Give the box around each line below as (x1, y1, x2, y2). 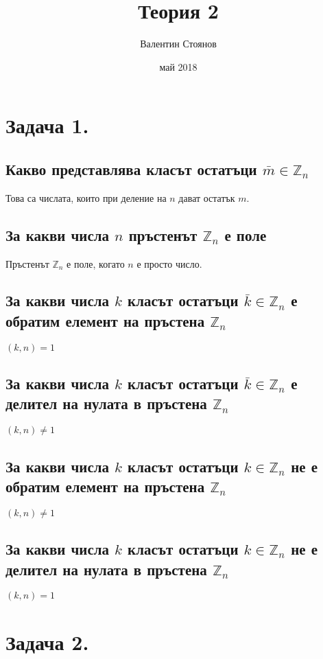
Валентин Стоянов (140, 36, 217, 51)
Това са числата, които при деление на (5, 190, 167, 205)
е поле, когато (67, 256, 125, 270)
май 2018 (159, 59, 198, 73)
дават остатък (178, 190, 235, 205)
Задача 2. (5, 627, 89, 656)
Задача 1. (5, 111, 89, 139)
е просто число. (136, 256, 202, 270)
